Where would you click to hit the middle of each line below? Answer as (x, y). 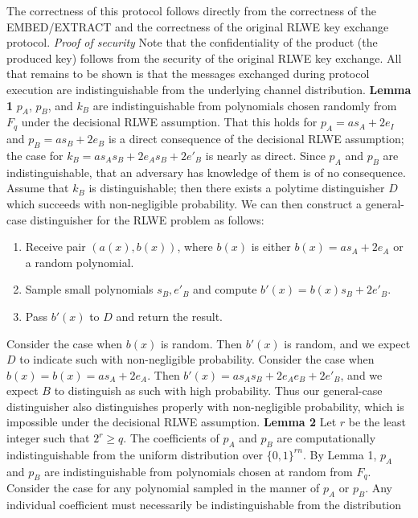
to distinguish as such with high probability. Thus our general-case (218, 391)
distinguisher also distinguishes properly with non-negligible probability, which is (205, 406)
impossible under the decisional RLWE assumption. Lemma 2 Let (172, 422)
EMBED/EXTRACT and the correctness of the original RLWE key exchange (198, 26)
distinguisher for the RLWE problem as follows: (147, 219)
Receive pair (55, 247)
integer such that (48, 438)
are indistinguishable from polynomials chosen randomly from (245, 105)
